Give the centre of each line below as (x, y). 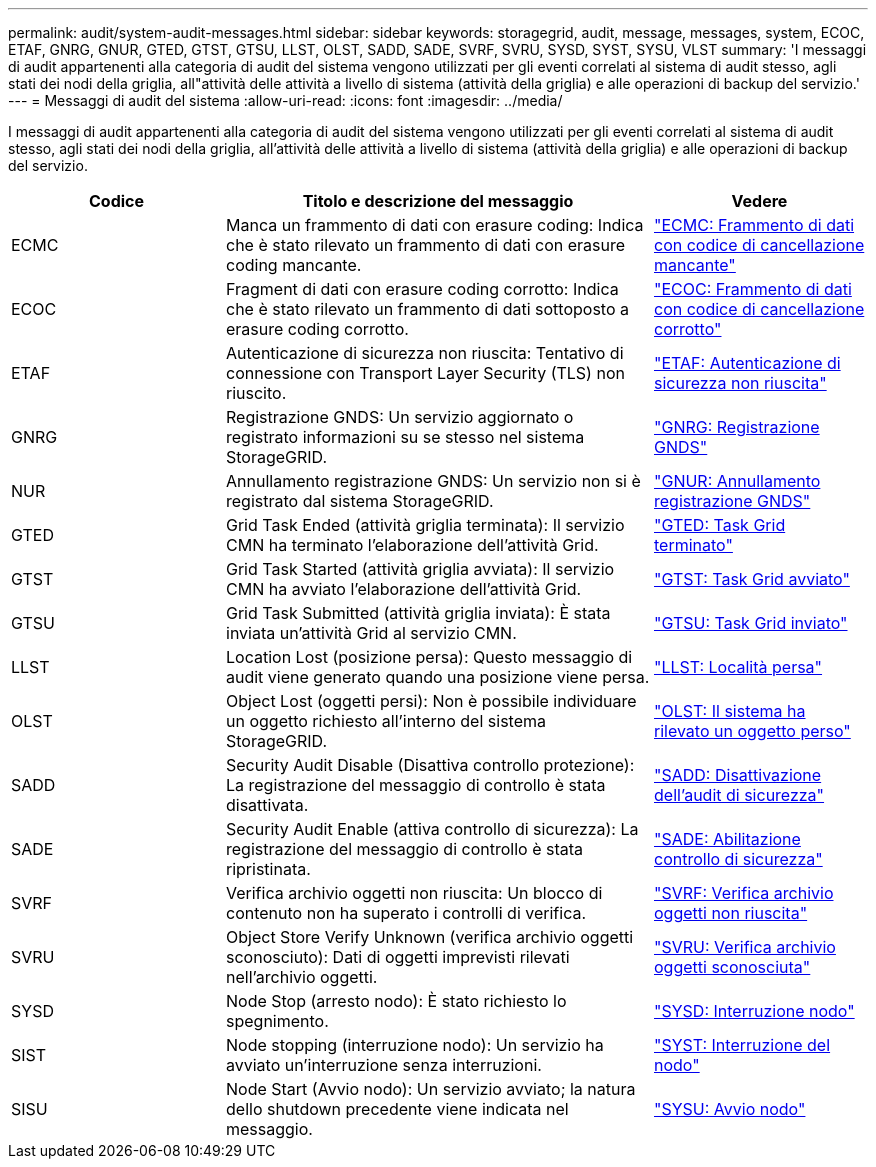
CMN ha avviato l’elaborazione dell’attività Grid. (404, 589)
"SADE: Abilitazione (727, 839)
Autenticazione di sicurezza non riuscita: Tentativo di (425, 353)
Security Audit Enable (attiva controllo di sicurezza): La (432, 829)
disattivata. (267, 805)
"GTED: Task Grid (720, 525)
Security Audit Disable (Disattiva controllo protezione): (430, 765)
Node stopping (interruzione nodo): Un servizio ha (415, 1045)
